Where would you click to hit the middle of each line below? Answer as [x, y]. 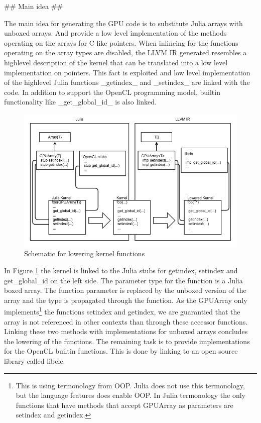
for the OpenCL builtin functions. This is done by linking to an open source [121, 351]
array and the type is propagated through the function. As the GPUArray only [126, 300]
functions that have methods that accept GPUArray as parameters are [124, 405]
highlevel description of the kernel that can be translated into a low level [116, 62]
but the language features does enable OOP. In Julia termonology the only [131, 395]
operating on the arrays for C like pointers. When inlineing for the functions [121, 42]
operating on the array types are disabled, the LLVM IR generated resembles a [125, 52]
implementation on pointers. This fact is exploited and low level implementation [127, 72]
